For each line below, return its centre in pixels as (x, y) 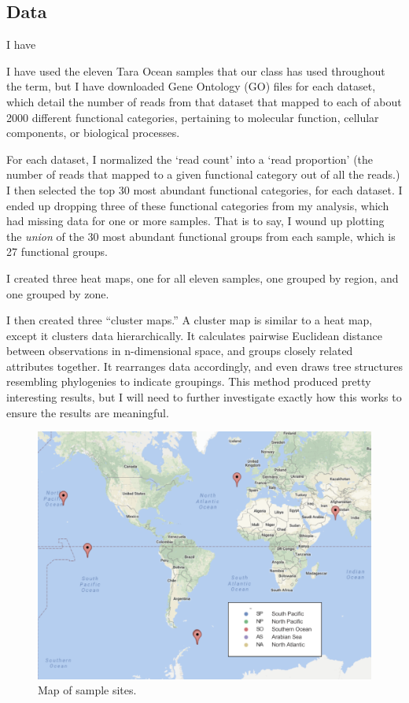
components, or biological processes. (93, 133)
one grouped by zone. (58, 293)
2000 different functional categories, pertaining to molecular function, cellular (193, 117)
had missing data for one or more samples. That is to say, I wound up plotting (195, 221)
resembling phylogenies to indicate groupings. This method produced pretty (189, 381)
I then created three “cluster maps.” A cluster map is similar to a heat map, (190, 320)
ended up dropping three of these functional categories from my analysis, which (198, 205)
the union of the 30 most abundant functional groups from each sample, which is (201, 236)
